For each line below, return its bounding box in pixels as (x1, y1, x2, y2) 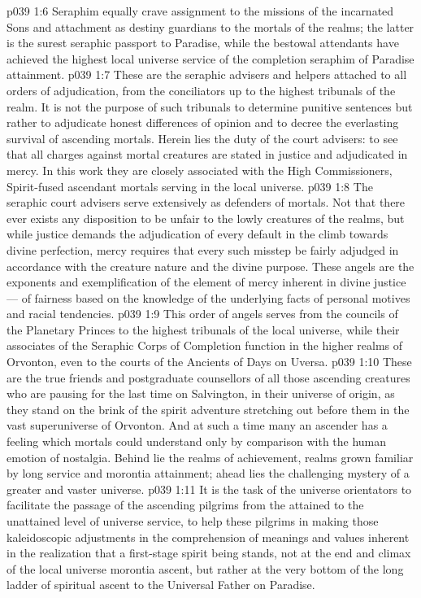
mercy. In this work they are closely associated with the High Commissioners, (7, 161, 393, 178)
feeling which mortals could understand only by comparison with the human (7, 433, 387, 450)
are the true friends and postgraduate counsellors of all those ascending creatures (7, 369, 410, 386)
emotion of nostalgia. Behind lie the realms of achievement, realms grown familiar (7, 448, 414, 465)
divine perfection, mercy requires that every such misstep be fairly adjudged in (7, 241, 399, 258)
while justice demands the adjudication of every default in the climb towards (7, 225, 388, 242)
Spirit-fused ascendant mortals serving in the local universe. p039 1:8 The (7, 177, 373, 194)
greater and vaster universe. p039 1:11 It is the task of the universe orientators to (7, 480, 412, 497)
